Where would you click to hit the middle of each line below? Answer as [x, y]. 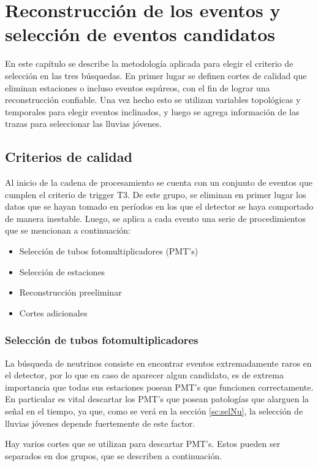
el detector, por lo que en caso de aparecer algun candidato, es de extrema [144, 375]
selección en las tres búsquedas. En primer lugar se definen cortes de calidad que [156, 75]
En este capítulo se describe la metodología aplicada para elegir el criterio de [149, 63]
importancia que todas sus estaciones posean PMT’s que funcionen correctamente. [159, 387]
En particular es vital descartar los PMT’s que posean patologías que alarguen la [157, 399]
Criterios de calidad [69, 157]
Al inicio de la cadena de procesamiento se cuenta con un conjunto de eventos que [159, 182]
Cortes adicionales [53, 312]
